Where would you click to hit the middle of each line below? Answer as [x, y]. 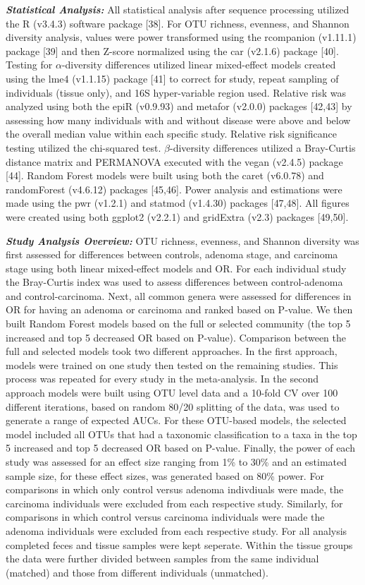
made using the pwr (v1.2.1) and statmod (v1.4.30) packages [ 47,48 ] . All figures [178, 203]
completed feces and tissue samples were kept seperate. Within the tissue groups [179, 544]
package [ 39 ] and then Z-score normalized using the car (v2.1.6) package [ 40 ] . [172, 50]
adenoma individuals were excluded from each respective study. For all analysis [177, 530]
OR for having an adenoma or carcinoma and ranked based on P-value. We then [179, 309]
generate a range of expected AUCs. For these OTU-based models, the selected [176, 420]
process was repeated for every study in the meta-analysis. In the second [162, 379]
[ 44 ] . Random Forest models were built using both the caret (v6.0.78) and [165, 175]
